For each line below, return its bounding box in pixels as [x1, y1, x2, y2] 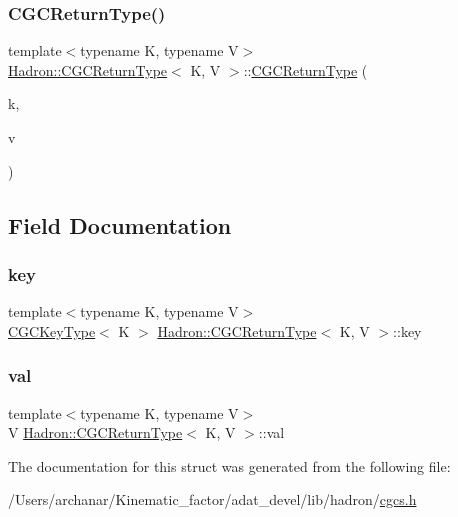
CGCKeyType [8, 320, 96, 341]
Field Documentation [8, 209, 232, 240]
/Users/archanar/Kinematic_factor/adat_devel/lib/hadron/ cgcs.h [8, 489, 417, 510]
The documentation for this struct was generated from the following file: [8, 455, 451, 476]
